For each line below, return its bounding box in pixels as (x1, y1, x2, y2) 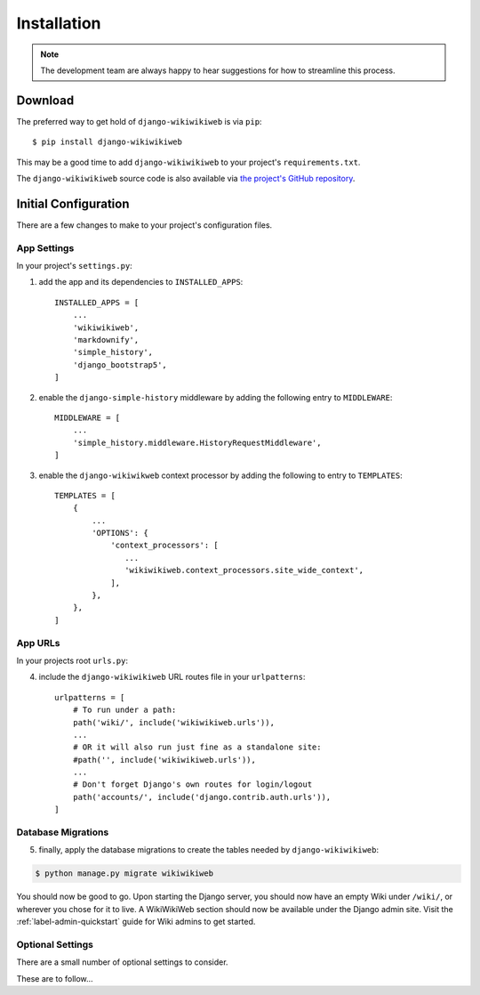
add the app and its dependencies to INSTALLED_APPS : (38, 277, 244, 287)
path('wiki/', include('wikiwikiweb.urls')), (72, 717, 276, 727)
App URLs (16, 636, 60, 649)
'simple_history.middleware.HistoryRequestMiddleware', (72, 437, 322, 448)
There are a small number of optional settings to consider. (16, 957, 228, 967)
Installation (16, 13, 101, 33)
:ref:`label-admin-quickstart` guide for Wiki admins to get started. (16, 917, 256, 927)
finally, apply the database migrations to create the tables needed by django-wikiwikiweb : (38, 845, 380, 855)
